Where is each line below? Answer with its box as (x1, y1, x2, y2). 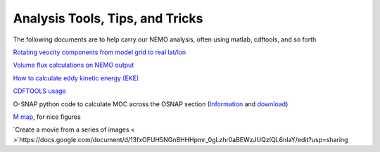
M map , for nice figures (13, 113, 81, 121)
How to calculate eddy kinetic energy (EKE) (13, 74, 139, 82)
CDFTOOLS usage (13, 87, 66, 95)
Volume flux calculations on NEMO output (13, 61, 134, 70)
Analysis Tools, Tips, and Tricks (13, 11, 203, 26)
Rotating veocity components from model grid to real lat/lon (13, 48, 186, 56)
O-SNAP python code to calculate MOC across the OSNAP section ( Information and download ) (13, 99, 289, 108)
